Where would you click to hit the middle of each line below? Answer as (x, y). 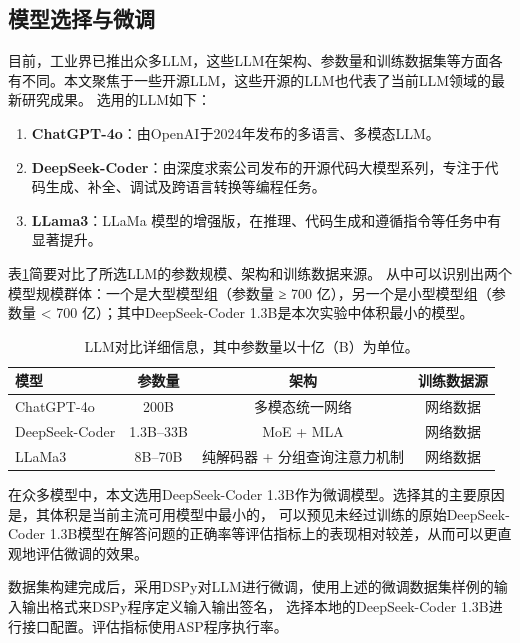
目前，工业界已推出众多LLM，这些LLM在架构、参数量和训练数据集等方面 (248, 60)
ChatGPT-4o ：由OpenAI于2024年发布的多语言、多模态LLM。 (235, 132)
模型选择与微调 (81, 18)
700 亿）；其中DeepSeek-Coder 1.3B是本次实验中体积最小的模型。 (265, 312)
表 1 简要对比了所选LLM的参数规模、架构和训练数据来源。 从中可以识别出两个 (260, 272)
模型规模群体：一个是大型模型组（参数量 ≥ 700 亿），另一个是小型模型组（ (250, 292)
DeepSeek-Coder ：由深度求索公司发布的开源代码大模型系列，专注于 (258, 166)
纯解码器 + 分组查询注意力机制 (303, 455)
